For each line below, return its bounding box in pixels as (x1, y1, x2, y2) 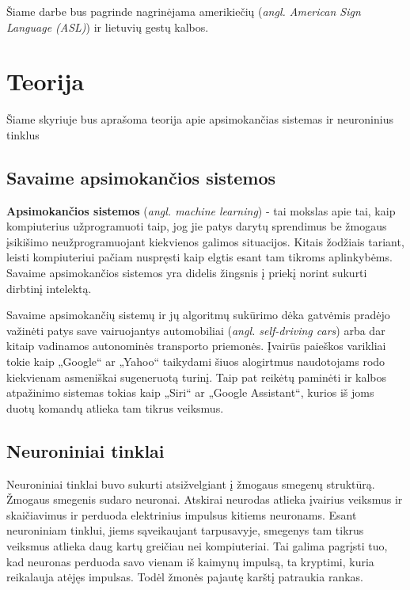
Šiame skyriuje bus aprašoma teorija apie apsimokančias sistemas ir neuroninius (6, 111, 393, 128)
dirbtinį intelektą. (6, 280, 92, 296)
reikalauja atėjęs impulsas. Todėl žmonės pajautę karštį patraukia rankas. (6, 569, 363, 585)
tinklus (6, 126, 40, 143)
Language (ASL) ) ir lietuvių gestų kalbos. (6, 18, 209, 35)
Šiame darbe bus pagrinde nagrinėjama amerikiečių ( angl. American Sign (6, 3, 361, 19)
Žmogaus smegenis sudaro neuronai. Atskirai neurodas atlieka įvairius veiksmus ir (6, 491, 403, 508)
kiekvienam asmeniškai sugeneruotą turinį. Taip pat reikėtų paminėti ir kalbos (6, 368, 387, 385)
